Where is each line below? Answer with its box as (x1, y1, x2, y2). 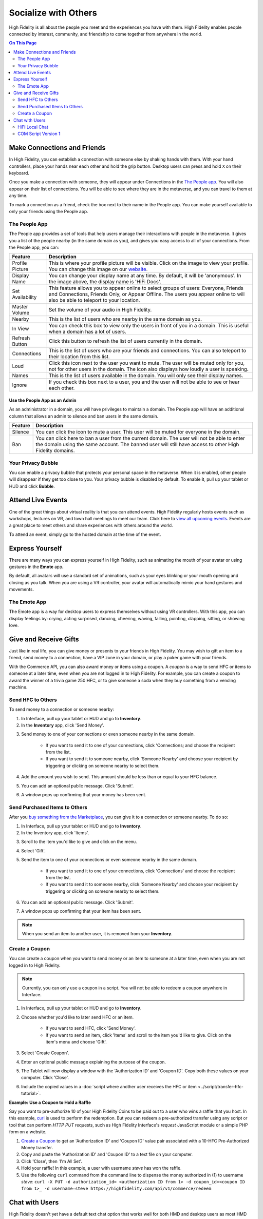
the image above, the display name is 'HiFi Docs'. (49, 278, 162, 285)
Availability (12, 294, 37, 301)
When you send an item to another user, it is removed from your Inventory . (22, 931, 173, 937)
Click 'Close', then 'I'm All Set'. (21, 1158, 82, 1164)
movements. (9, 587, 34, 592)
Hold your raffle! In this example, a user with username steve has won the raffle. (21, 1165, 182, 1171)
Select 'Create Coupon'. (21, 1050, 69, 1056)
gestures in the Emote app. (9, 564, 64, 570)
